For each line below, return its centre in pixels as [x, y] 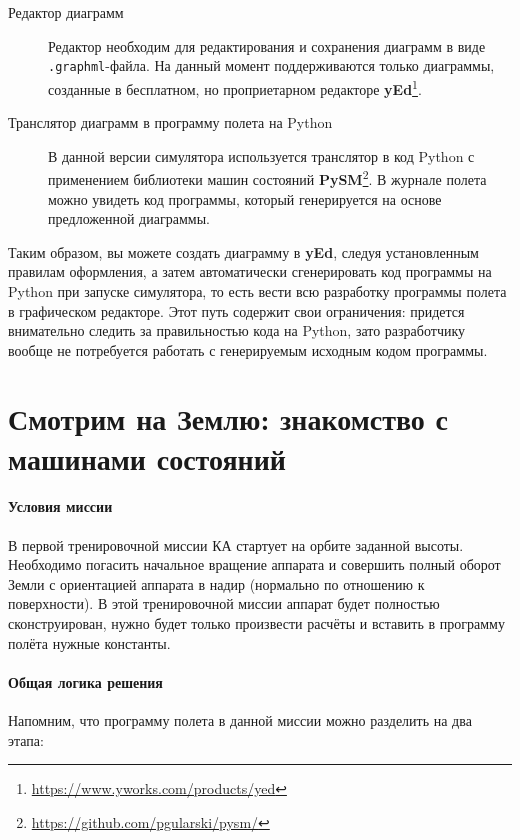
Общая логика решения [85, 681]
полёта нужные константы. [89, 642]
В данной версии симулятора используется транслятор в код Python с [261, 155]
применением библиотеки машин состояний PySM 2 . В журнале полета [267, 177]
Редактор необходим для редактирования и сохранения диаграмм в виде [267, 45]
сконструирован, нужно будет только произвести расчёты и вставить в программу [256, 623]
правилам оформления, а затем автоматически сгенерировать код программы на [250, 271]
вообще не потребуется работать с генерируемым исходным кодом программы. [248, 349]
